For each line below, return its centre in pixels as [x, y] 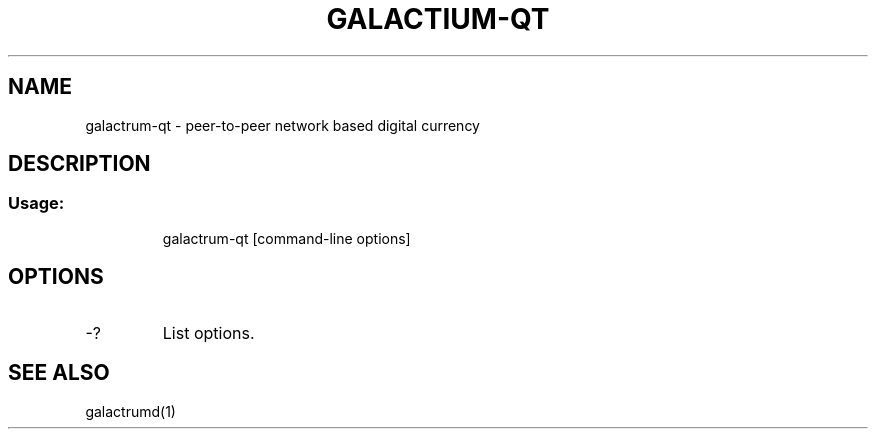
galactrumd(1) [130, 411]
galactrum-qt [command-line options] [286, 238]
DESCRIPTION [79, 164]
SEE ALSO [59, 373]
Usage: [36, 203]
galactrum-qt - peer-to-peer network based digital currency [282, 125]
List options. [208, 332]
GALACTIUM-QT [438, 19]
